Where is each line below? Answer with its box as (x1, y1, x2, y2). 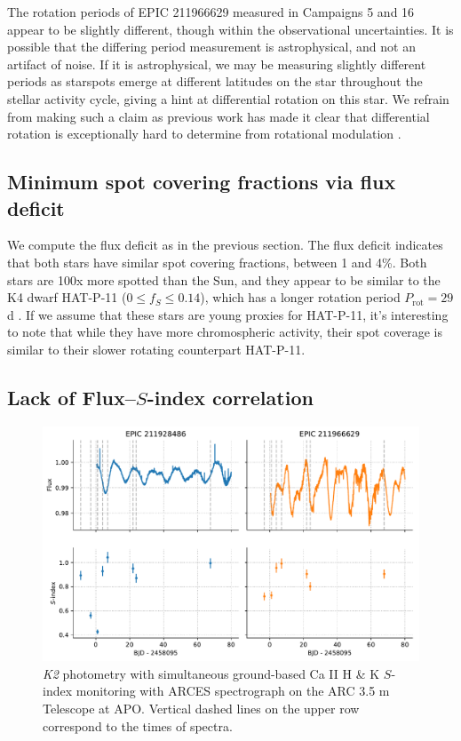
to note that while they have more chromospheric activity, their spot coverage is (7, 323, 442, 341)
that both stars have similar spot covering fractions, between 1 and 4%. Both (7, 252, 427, 271)
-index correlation (147, 383, 314, 410)
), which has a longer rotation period (200, 288, 401, 307)
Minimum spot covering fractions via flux (7, 168, 396, 195)
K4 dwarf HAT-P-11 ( (7, 288, 127, 307)
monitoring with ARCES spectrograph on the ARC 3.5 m (76, 681, 390, 700)
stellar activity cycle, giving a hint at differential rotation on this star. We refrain (7, 89, 449, 108)
